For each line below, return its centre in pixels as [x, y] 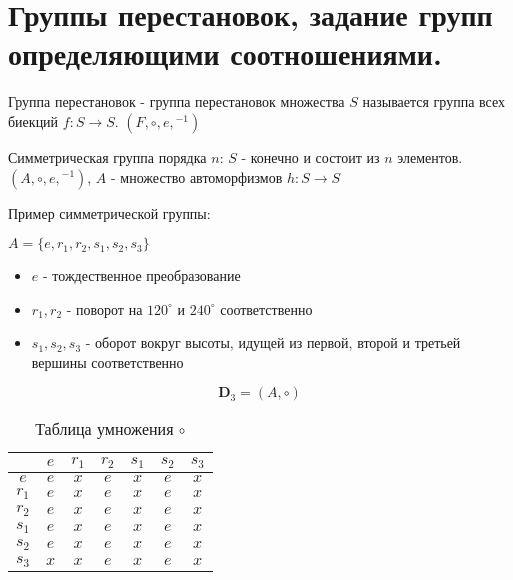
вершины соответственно [107, 361]
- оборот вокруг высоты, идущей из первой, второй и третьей [273, 342]
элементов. [430, 156]
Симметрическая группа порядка [107, 156]
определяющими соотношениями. [225, 53]
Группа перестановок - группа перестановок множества [176, 101]
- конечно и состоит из [310, 156]
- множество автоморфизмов [197, 176]
